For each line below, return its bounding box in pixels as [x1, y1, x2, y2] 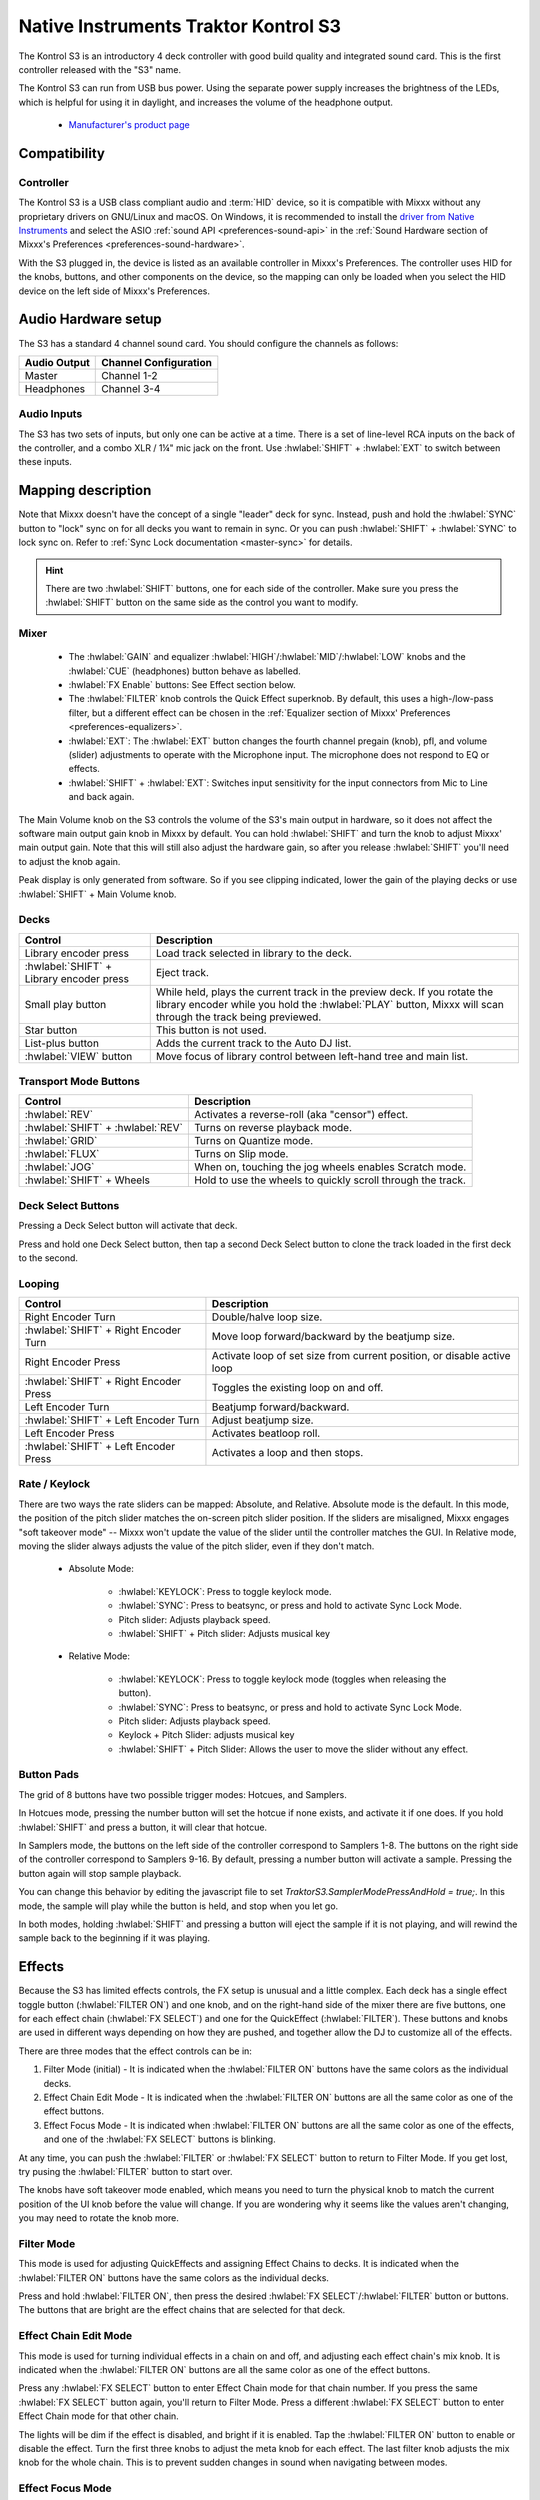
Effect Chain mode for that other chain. [18, 2410, 179, 2422]
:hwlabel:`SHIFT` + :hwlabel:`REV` [24, 1121, 184, 1135]
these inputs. [18, 456, 72, 468]
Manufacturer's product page [68, 119, 190, 131]
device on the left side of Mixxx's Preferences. [18, 285, 210, 297]
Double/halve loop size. [211, 1310, 323, 1324]
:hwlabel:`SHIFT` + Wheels [24, 1173, 150, 1187]
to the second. [18, 1251, 79, 1264]
